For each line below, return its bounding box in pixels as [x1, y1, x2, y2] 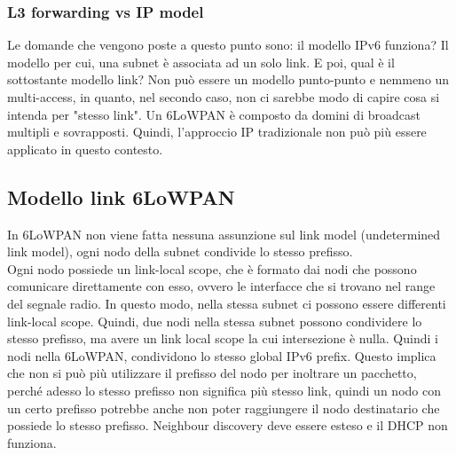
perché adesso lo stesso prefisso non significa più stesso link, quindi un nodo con [7, 380, 441, 399]
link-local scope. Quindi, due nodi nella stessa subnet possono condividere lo [7, 311, 422, 330]
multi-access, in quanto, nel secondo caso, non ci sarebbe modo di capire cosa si [7, 88, 440, 106]
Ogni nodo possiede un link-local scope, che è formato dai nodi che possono [7, 259, 417, 278]
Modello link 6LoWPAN [7, 183, 235, 210]
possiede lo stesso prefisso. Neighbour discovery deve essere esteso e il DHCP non [7, 416, 448, 435]
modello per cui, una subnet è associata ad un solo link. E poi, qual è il [7, 52, 395, 71]
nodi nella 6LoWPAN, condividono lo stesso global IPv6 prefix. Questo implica [7, 346, 436, 365]
